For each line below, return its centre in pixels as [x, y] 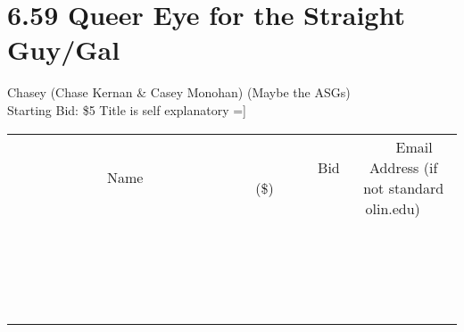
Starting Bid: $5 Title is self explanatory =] [127, 109]
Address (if [404, 167]
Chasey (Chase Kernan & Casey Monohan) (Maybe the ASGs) [179, 92]
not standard [404, 187]
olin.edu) [393, 208]
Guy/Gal [64, 50]
